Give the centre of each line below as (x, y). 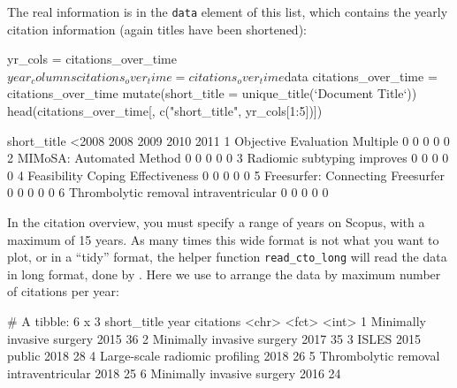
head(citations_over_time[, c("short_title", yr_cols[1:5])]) (165, 111)
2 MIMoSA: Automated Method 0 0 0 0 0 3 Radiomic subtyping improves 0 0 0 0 (228, 158)
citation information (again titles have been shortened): (157, 29)
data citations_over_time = (361, 76)
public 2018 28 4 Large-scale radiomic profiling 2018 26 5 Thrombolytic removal (224, 356)
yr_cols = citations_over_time (92, 59)
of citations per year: (63, 291)
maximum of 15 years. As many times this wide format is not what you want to (223, 239)
